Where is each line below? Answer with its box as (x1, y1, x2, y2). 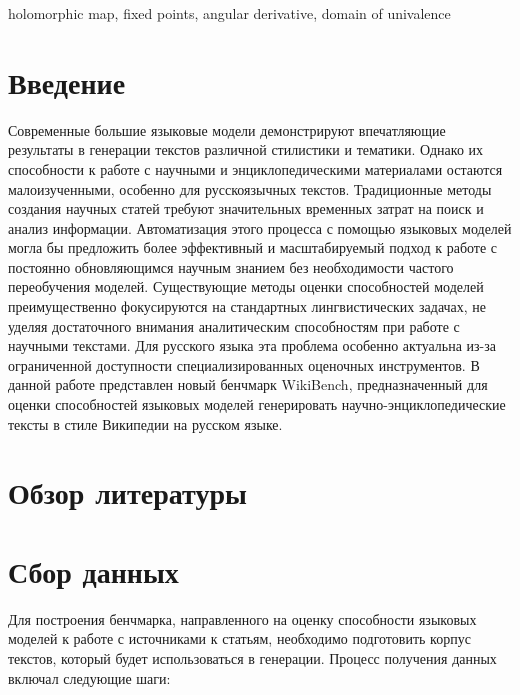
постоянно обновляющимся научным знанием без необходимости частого (8, 256, 454, 277)
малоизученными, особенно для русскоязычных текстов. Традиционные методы (8, 178, 492, 199)
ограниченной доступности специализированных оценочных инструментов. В (8, 354, 480, 375)
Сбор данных (8, 550, 179, 591)
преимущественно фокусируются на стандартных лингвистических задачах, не (8, 296, 487, 317)
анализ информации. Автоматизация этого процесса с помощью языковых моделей (8, 217, 512, 238)
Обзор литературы (8, 472, 247, 513)
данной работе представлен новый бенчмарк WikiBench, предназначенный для (8, 374, 488, 395)
